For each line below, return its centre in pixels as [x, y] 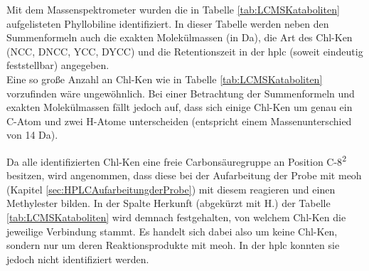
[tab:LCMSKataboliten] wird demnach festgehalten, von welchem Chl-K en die [176, 217]
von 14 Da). [32, 135]
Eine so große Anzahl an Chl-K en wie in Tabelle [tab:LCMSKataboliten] [165, 79]
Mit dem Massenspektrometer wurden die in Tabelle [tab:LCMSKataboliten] [173, 9]
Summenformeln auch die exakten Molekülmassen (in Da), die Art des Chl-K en [180, 37]
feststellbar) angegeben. [58, 65]
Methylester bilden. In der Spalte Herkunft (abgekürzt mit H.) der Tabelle [169, 203]
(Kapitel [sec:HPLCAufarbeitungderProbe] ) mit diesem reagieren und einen [171, 189]
